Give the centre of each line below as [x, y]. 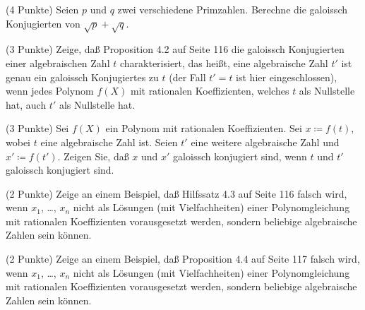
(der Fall [187, 77]
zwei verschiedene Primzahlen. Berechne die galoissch [232, 9]
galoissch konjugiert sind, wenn [240, 156]
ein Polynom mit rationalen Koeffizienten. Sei [204, 128]
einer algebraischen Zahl [58, 62]
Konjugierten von [43, 23]
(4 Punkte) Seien [42, 9]
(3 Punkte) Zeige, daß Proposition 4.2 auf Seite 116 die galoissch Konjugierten [175, 49]
